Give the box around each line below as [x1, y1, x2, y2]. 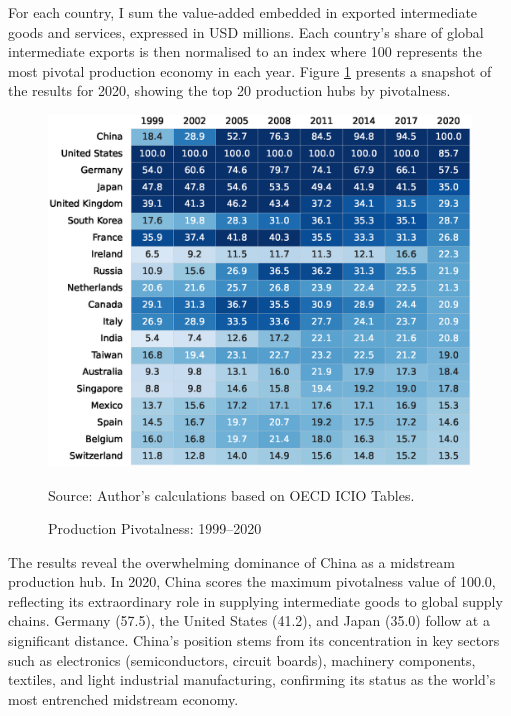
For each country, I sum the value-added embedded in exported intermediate [8, 2, 478, 22]
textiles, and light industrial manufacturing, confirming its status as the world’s [8, 669, 496, 690]
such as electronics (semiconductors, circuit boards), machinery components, [8, 649, 476, 670]
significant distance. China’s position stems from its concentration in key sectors [8, 630, 500, 651]
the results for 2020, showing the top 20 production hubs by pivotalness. [8, 80, 451, 101]
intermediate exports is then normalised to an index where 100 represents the [8, 41, 482, 62]
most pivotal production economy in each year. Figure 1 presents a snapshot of [8, 60, 492, 81]
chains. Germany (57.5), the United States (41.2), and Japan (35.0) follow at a [8, 610, 490, 631]
